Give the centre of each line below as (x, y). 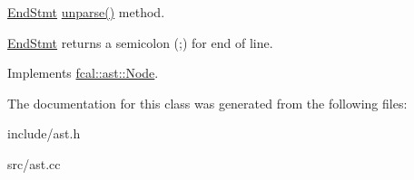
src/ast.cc (34, 163)
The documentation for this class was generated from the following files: (207, 103)
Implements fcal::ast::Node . (83, 73)
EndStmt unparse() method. (86, 12)
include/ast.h (44, 133)
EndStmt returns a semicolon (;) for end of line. (140, 42)
